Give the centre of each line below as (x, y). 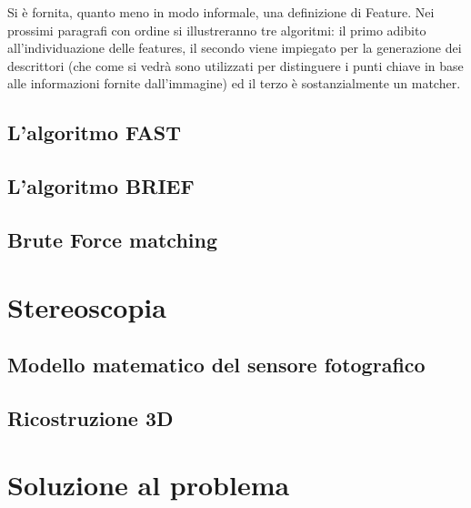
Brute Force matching (113, 239)
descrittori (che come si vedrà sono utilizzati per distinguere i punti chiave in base (235, 65)
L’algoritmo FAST (95, 132)
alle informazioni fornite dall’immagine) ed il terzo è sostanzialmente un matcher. (234, 83)
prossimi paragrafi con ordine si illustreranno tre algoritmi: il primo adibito (217, 30)
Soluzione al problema (149, 485)
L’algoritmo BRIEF (101, 186)
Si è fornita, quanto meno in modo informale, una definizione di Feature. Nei (221, 12)
